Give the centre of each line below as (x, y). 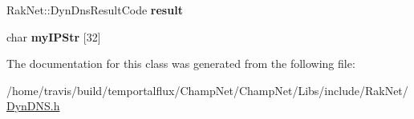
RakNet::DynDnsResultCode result (95, 10)
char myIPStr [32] (54, 36)
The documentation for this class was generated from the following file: (181, 63)
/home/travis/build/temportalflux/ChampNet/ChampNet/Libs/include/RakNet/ (207, 90)
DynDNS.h (33, 106)
